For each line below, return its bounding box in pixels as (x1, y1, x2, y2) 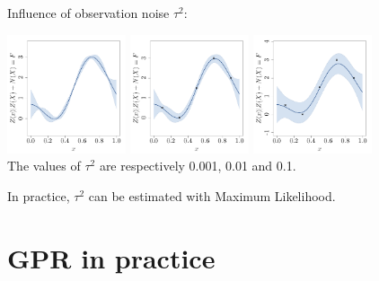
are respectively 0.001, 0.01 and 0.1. (99, 156, 296, 175)
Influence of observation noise (7, 4, 170, 22)
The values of (7, 156, 81, 175)
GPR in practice (7, 239, 216, 276)
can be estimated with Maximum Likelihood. (88, 187, 336, 206)
